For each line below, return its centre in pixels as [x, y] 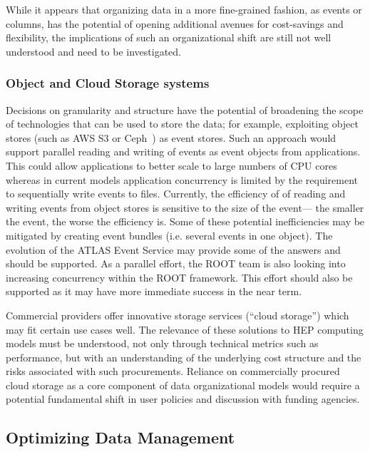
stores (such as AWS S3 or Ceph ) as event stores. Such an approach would [171, 137]
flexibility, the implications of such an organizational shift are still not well [169, 37]
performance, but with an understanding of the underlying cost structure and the [184, 357]
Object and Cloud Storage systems [108, 83]
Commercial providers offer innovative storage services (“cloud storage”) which [178, 315]
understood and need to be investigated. [93, 51]
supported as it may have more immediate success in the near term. [154, 291]
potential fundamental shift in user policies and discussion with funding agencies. [183, 399]
